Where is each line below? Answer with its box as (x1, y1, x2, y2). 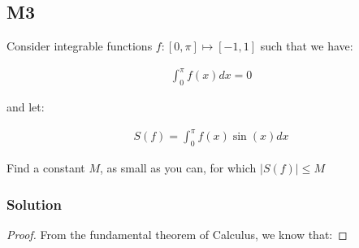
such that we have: (260, 37, 353, 54)
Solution (6, 194, 62, 214)
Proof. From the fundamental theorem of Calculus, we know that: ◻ (6, 225, 348, 242)
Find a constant (6, 159, 85, 176)
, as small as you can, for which (99, 159, 257, 176)
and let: (6, 98, 45, 115)
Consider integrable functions (6, 37, 153, 54)
